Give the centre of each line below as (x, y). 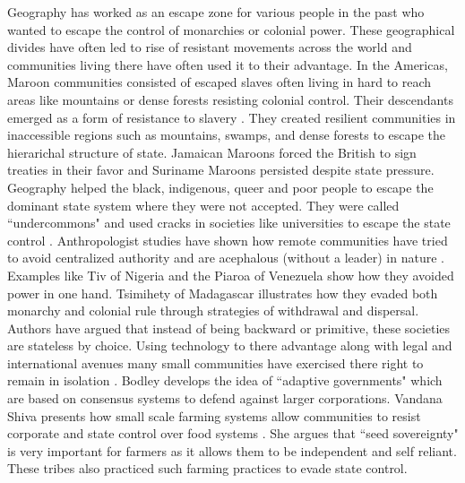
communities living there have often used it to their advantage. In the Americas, (228, 64)
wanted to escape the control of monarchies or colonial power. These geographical (231, 29)
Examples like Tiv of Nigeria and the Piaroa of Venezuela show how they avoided (231, 275)
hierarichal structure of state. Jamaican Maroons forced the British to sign (212, 152)
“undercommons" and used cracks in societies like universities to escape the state (229, 223)
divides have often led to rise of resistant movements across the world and (210, 47)
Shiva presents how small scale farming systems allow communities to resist (214, 415)
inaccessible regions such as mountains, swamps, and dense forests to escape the (226, 135)
